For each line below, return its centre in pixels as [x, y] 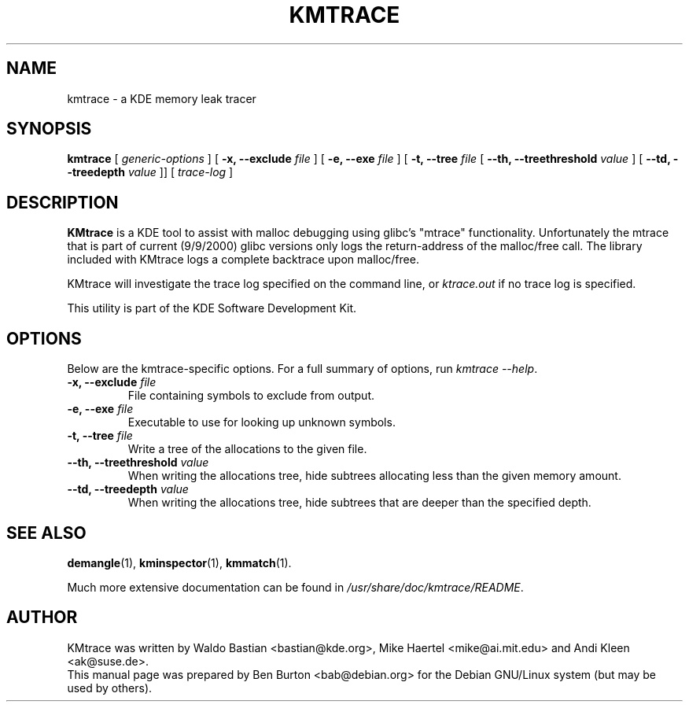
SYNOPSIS [49, 129]
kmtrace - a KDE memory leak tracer [162, 98]
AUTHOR [42, 618]
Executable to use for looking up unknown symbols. [262, 422]
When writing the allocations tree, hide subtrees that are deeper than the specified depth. [359, 503]
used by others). [110, 688]
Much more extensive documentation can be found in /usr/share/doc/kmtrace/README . [295, 587]
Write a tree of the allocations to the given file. [247, 449]
